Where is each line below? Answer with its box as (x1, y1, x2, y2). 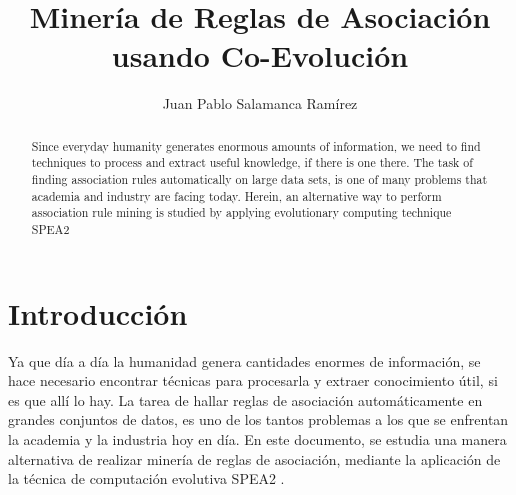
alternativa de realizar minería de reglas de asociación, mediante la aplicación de (8, 448, 501, 469)
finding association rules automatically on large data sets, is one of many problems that (31, 171, 488, 188)
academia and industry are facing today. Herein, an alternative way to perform (31, 187, 442, 204)
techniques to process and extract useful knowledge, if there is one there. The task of (31, 154, 473, 171)
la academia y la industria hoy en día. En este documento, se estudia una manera (8, 428, 507, 449)
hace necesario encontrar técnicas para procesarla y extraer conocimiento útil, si (8, 370, 498, 391)
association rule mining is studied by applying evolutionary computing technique (31, 204, 452, 221)
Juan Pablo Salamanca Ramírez (162, 93, 358, 114)
